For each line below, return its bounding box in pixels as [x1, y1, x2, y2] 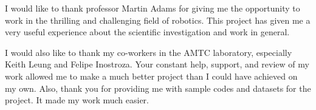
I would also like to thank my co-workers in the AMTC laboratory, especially [5, 46, 292, 58]
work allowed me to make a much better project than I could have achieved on [5, 69, 298, 82]
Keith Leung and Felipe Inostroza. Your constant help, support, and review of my [5, 58, 309, 70]
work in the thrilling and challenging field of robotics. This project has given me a [5, 13, 311, 26]
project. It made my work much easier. [5, 94, 149, 106]
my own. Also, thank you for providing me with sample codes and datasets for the [5, 81, 311, 94]
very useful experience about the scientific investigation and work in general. [5, 26, 290, 38]
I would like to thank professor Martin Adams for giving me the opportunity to [5, 2, 300, 14]
